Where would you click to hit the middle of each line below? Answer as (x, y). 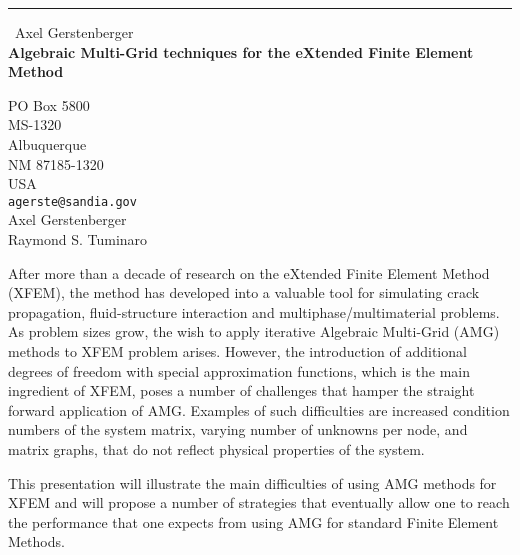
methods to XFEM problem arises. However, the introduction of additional (237, 350)
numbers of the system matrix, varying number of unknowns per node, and (238, 429)
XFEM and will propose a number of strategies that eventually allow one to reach (259, 502)
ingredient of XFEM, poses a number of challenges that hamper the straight (241, 390)
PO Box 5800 (49, 104)
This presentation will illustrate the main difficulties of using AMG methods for (252, 482)
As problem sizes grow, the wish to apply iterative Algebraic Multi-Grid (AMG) (254, 331)
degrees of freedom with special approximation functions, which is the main (239, 370)
